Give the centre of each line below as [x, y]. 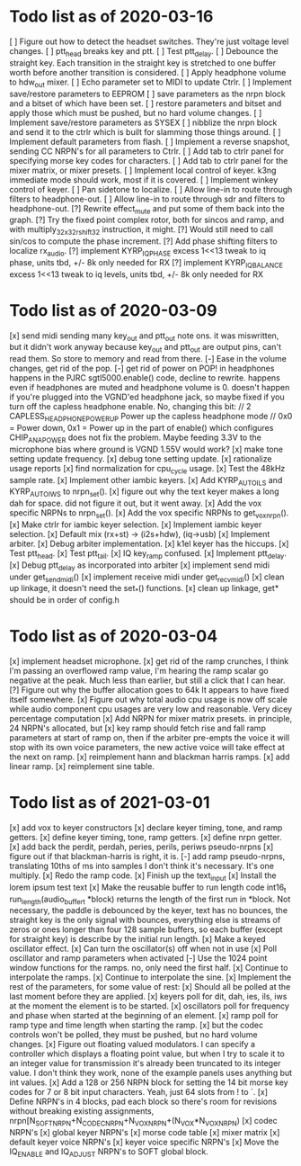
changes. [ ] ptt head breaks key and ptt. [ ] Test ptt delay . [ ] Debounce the [144, 52]
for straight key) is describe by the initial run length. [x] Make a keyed [138, 939]
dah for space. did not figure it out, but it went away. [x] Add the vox [136, 503]
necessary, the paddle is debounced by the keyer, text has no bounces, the [149, 910]
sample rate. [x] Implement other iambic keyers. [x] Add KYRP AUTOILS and [146, 481]
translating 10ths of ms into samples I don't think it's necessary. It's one [142, 866]
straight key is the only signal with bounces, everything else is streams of [145, 920]
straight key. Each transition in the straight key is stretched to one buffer [143, 63]
